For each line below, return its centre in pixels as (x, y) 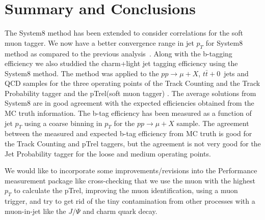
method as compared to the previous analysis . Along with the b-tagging (118, 53)
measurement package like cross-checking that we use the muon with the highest (130, 180)
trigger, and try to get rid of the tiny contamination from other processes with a (130, 201)
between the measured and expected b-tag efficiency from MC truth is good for (128, 133)
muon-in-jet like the (35, 211)
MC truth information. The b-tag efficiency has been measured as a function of (128, 113)
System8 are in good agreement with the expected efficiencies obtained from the (129, 103)
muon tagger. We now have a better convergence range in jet (99, 42)
